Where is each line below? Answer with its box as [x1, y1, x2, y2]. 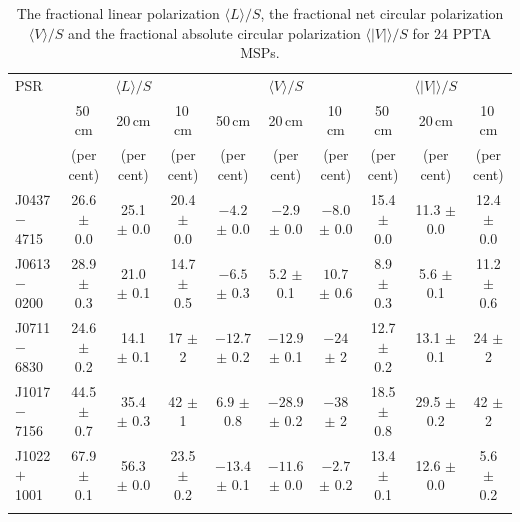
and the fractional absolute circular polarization [68, 22, 361, 43]
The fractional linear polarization [16, 3, 220, 23]
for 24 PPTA [412, 22, 492, 43]
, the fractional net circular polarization [260, 3, 504, 23]
